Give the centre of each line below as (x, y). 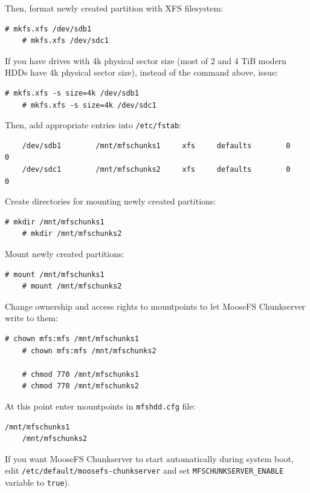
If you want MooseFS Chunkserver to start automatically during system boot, (149, 458)
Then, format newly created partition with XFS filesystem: (114, 8)
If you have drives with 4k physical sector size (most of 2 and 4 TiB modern (146, 60)
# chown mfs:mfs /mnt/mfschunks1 (72, 338)
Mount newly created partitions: (65, 253)
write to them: (31, 318)
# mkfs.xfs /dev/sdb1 (48, 29)
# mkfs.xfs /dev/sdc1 (65, 41)
